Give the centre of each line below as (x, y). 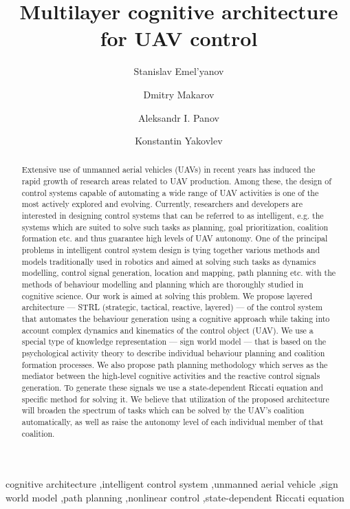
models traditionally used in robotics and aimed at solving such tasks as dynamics (169, 261)
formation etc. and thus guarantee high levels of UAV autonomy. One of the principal (175, 238)
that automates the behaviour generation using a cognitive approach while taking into (176, 319)
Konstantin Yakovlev (179, 141)
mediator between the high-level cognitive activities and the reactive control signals (171, 376)
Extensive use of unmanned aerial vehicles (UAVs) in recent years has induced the (168, 170)
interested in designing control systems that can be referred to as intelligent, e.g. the (173, 216)
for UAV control (179, 38)
